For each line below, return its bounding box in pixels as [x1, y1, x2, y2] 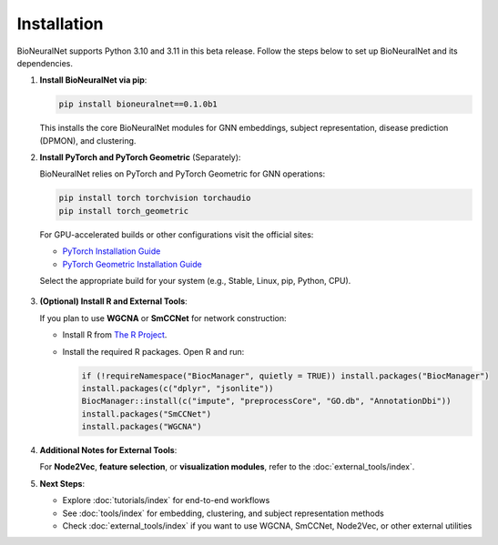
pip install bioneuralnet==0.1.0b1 [58, 99, 218, 109]
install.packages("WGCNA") [81, 421, 202, 432]
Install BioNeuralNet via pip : [39, 75, 147, 86]
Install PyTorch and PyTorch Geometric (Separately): [39, 152, 241, 163]
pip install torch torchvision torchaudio [58, 193, 251, 204]
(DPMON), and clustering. [39, 135, 137, 146]
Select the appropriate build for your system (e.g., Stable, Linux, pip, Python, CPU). [39, 276, 351, 286]
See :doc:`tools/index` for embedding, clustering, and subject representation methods [62, 508, 384, 519]
